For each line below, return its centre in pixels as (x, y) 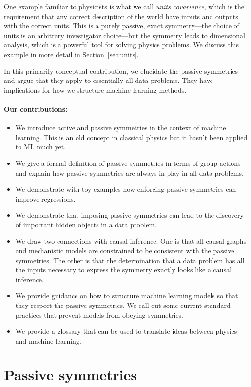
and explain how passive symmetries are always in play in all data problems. (129, 173)
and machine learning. (48, 340)
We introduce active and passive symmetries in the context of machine (121, 128)
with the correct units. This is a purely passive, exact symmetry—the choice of (122, 26)
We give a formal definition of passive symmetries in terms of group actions (128, 163)
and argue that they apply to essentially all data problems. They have (108, 80)
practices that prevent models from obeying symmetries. (99, 315)
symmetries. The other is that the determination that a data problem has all (130, 260)
